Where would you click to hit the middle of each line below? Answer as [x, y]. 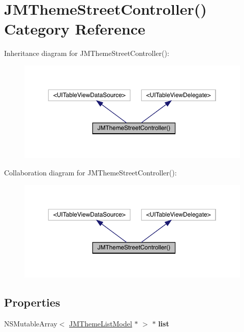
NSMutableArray [31, 323]
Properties [32, 302]
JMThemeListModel [101, 323]
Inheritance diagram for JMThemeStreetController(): [87, 53]
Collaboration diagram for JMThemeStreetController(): [90, 172]
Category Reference [75, 29]
